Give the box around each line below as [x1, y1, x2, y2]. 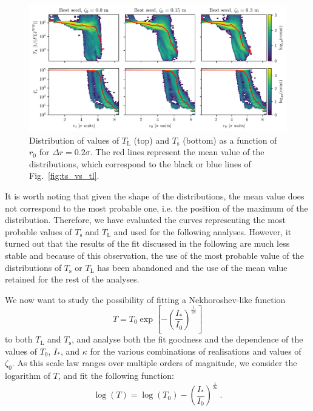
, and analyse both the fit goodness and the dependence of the [72, 333, 303, 346]
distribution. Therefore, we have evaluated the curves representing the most [5, 213, 286, 226]
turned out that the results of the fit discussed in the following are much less [5, 237, 290, 250]
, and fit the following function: [58, 369, 174, 382]
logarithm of [5, 369, 51, 382]
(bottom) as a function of [183, 133, 277, 146]
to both [5, 333, 33, 346]
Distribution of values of [29, 133, 119, 146]
